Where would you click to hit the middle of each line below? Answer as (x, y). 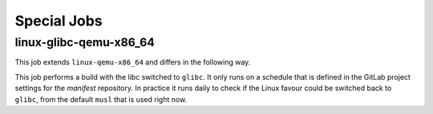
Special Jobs (59, 21)
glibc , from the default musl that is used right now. (101, 99)
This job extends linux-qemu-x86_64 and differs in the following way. (133, 62)
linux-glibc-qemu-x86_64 (85, 42)
